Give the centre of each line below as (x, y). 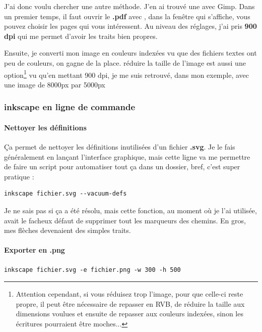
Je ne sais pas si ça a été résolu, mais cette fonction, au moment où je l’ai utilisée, (130, 210)
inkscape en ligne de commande (70, 107)
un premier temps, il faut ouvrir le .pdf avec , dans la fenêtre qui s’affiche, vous (127, 16)
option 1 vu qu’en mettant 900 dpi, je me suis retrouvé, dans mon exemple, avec (127, 74)
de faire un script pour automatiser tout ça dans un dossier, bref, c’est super (122, 167)
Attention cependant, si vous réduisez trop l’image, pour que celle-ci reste (129, 294)
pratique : (19, 176)
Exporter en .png (35, 250)
